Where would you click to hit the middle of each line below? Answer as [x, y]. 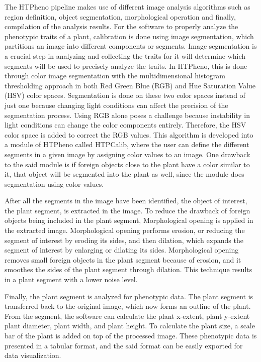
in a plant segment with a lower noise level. [71, 279]
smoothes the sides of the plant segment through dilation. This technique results [128, 269]
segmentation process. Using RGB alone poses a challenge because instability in [127, 115]
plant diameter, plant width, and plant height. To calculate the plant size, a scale [130, 326]
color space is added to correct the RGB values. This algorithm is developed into [129, 134]
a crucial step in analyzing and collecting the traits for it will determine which [125, 55]
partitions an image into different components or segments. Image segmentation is [131, 46]
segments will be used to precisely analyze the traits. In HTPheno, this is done [126, 66]
